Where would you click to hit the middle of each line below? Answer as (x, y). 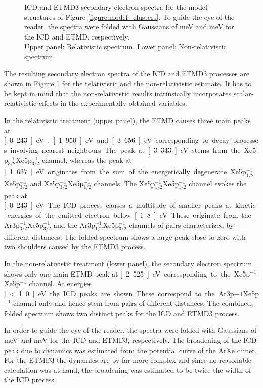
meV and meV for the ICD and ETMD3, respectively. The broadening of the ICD (130, 340)
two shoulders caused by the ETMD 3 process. (75, 246)
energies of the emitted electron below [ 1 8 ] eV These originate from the (129, 215)
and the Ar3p (74, 225)
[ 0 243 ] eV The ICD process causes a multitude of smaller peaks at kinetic (130, 205)
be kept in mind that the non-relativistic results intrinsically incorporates (118, 93)
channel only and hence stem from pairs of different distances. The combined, (133, 303)
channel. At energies (60, 283)
